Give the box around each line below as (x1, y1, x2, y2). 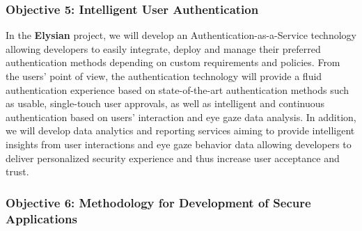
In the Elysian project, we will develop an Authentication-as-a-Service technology (6, 28, 356, 42)
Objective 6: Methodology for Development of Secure (6, 193, 311, 211)
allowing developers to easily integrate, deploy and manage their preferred (6, 41, 321, 56)
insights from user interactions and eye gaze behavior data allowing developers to (6, 136, 352, 151)
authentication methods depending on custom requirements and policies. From (6, 55, 340, 70)
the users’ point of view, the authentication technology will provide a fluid (6, 69, 322, 83)
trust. (6, 164, 29, 179)
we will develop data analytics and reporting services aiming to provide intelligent (6, 123, 355, 138)
